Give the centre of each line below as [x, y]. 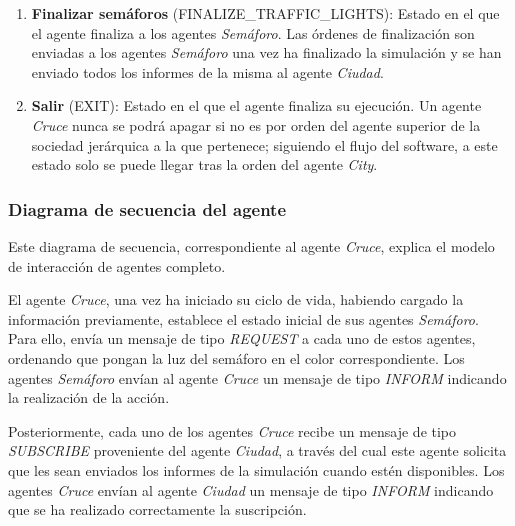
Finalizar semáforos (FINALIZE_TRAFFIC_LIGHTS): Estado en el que [265, 13]
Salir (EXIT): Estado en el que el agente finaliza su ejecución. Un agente [256, 105]
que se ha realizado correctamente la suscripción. [157, 509]
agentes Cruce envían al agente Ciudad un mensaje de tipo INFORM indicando [251, 489]
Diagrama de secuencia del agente [147, 208]
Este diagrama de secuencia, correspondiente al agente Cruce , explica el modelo [251, 245]
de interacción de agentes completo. [117, 265]
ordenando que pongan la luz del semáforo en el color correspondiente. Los [236, 357]
